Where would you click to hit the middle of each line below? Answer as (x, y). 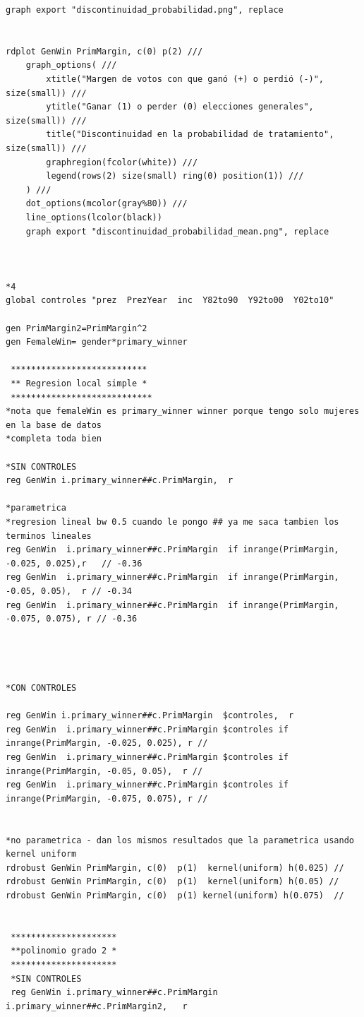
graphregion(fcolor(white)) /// (122, 162)
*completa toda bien (54, 439)
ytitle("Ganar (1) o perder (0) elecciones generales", (180, 107)
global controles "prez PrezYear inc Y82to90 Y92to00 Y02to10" (170, 301)
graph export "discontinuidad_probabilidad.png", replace (145, 10)
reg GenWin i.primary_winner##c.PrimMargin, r (120, 481)
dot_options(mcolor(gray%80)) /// (107, 204)
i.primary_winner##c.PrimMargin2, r (97, 1006)
